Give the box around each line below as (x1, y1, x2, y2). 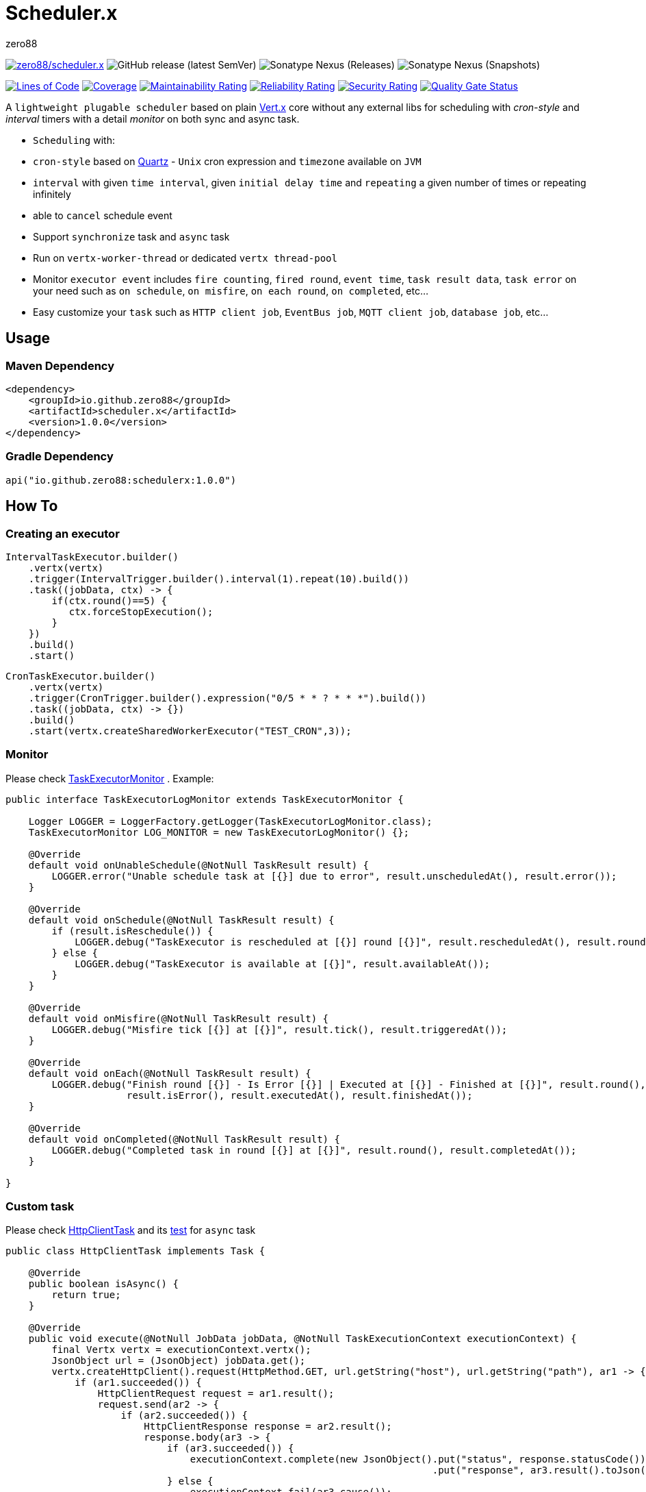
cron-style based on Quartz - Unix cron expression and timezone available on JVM (33, 155, 422, 167)
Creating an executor (5, 526, 120, 540)
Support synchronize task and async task (33, 230, 230, 243)
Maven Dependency (5, 358, 115, 373)
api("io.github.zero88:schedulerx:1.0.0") (5, 474, 237, 486)
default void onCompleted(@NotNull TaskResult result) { (28, 1133, 340, 1145)
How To (5, 497, 58, 515)
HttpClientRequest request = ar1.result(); (97, 1388, 335, 1400)
